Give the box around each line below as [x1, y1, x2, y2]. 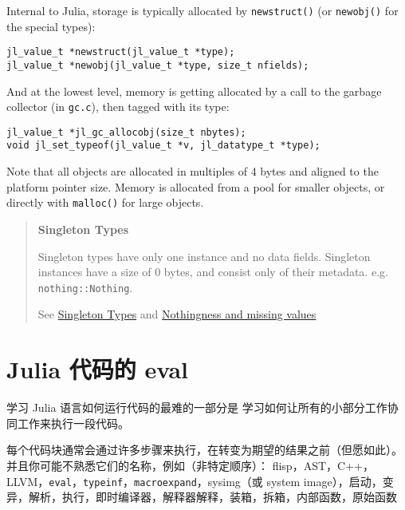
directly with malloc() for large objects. [6, 194, 204, 211]
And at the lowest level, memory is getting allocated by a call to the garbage [6, 82, 382, 99]
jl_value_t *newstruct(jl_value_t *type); [6, 46, 235, 58]
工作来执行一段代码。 [17, 414, 129, 431]
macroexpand [134, 476, 197, 488]
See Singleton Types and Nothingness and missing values [37, 306, 317, 322]
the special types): [6, 18, 96, 34]
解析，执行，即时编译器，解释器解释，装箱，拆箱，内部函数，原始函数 [28, 488, 397, 505]
